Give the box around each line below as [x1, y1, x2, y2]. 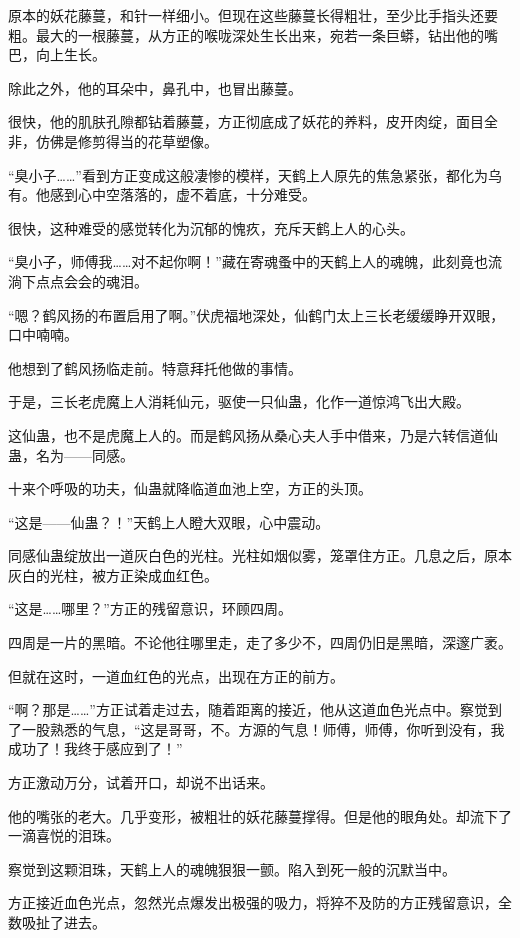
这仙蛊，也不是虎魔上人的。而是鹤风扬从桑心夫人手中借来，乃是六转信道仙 [8, 424, 498, 445]
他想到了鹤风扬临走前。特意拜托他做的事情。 [8, 357, 302, 378]
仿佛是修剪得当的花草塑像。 [35, 130, 218, 151]
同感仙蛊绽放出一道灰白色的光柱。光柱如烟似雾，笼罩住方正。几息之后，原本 [8, 545, 512, 566]
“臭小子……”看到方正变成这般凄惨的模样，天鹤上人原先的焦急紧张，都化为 [8, 164, 488, 185]
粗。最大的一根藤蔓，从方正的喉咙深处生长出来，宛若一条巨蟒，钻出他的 [8, 24, 484, 45]
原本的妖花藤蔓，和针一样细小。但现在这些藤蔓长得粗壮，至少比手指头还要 [8, 5, 498, 25]
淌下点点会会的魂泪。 [8, 270, 148, 291]
